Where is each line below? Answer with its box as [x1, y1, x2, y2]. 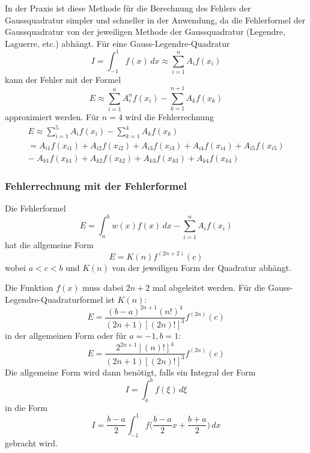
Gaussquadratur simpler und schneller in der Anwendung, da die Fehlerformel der [5, 13, 306, 26]
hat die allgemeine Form [5, 238, 94, 251]
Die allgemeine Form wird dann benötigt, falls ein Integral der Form [5, 365, 256, 378]
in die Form [5, 401, 48, 413]
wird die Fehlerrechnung [125, 110, 214, 123]
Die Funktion [5, 281, 53, 294]
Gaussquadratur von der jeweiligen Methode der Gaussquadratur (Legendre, [5, 25, 285, 38]
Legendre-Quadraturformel [5, 293, 103, 305]
